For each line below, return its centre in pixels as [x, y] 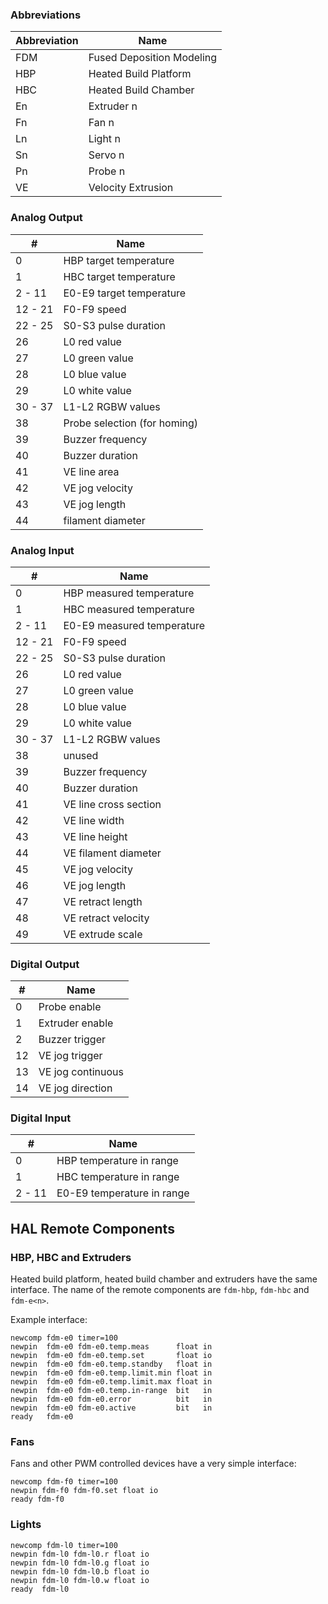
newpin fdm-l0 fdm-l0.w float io [80, 1580]
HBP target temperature [119, 260]
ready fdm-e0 [42, 1417]
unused [81, 755]
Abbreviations [46, 15]
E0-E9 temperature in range [123, 1193]
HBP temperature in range [117, 1161]
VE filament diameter [112, 853]
